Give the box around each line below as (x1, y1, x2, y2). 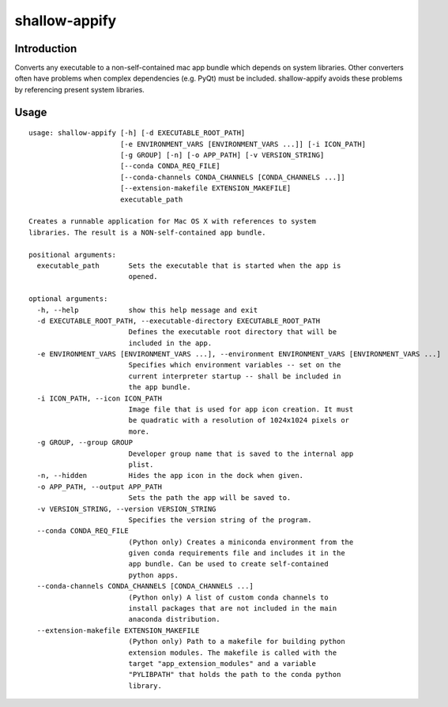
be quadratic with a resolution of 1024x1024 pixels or (128, 416, 350, 425)
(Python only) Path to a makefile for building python (128, 637, 345, 646)
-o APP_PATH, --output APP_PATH (36, 482, 162, 491)
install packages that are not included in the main (128, 604, 337, 613)
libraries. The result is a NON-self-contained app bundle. (28, 228, 266, 237)
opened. (128, 273, 158, 281)
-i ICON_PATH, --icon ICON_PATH (36, 393, 162, 403)
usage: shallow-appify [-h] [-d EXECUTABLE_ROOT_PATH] (28, 129, 246, 137)
